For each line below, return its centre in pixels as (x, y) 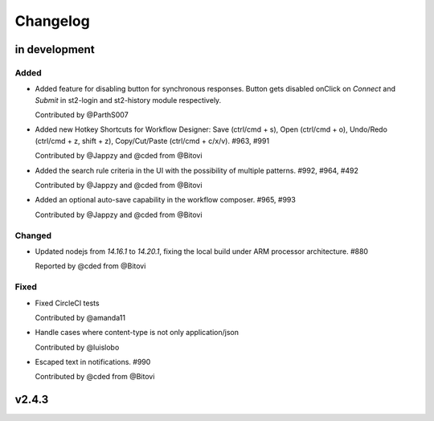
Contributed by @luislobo (77, 347)
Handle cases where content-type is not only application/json (137, 333)
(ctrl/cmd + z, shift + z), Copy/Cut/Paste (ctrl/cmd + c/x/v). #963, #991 (152, 141)
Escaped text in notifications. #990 (93, 362)
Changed (33, 235)
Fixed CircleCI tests (67, 303)
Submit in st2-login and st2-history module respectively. (128, 100)
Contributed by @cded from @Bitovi (95, 377)
